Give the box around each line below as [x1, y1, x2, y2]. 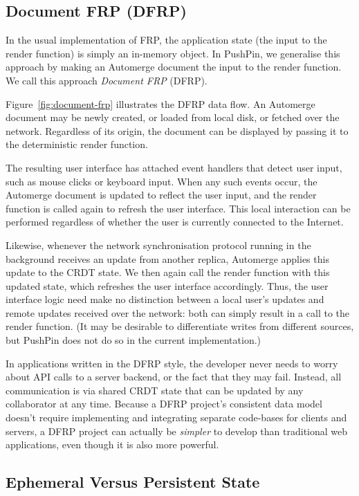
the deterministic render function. [6, 137, 148, 151]
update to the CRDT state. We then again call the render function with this [6, 265, 330, 279]
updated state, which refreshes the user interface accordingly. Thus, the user [6, 278, 329, 293]
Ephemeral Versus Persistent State [6, 471, 260, 493]
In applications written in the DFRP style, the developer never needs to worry [6, 356, 338, 370]
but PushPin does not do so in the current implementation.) [6, 333, 261, 347]
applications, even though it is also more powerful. [6, 437, 219, 452]
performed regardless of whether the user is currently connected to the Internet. [6, 214, 344, 229]
